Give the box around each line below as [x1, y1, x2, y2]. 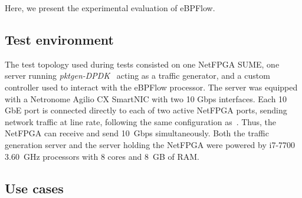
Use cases [5, 179, 64, 197]
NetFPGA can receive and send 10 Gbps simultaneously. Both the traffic [5, 127, 269, 139]
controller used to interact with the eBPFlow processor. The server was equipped [5, 80, 298, 93]
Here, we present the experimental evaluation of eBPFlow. [5, 2, 215, 14]
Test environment [5, 30, 114, 48]
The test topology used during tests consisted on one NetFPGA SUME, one [5, 58, 280, 70]
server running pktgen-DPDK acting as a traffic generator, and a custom [5, 69, 270, 82]
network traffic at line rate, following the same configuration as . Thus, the [5, 115, 277, 127]
